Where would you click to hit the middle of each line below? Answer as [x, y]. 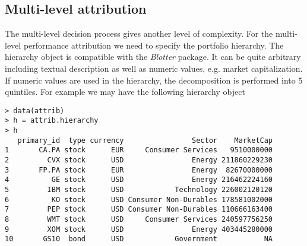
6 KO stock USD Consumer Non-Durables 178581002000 [139, 199]
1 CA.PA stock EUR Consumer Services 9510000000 [139, 150]
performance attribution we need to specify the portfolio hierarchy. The [153, 45]
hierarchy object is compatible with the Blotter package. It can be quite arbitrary [153, 57]
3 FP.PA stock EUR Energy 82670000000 [139, 170]
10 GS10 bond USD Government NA [139, 239]
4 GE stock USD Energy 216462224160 [139, 180]
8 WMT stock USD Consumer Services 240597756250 [139, 219]
